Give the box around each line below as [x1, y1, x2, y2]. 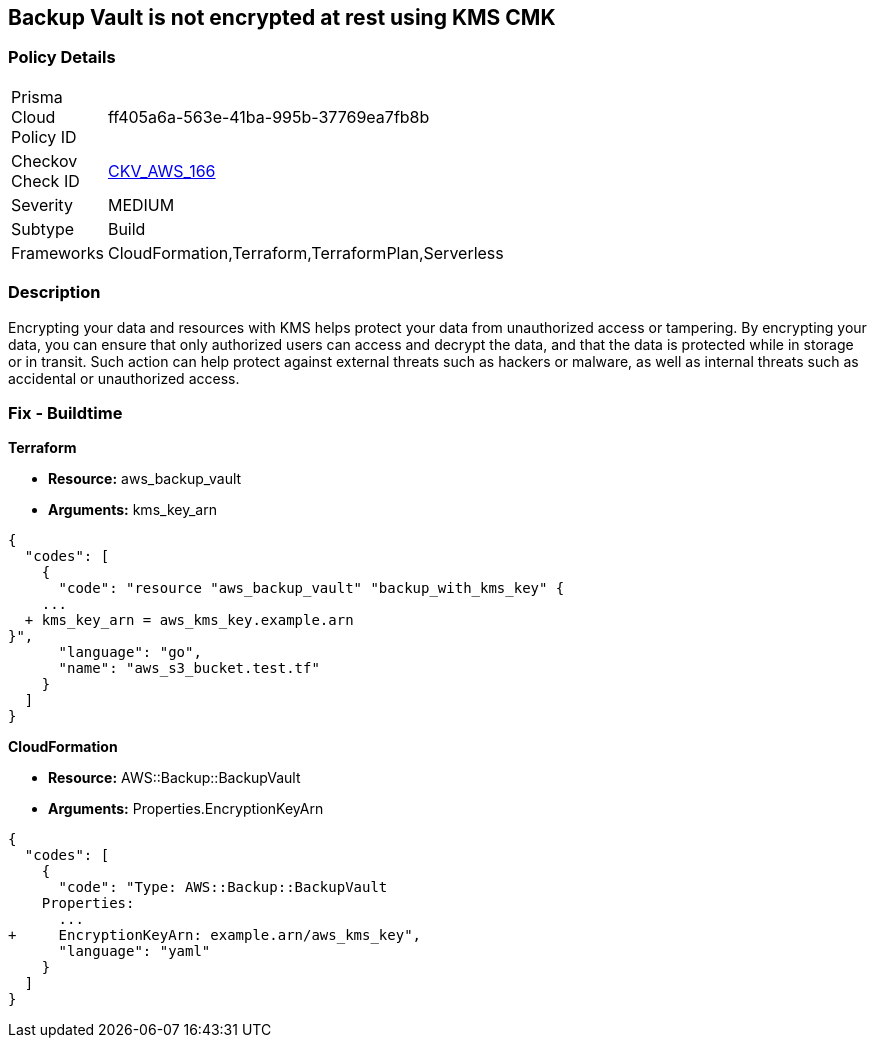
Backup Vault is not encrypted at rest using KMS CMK [8, 5, 556, 30]
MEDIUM [107, 194, 175, 215]
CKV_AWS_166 [107, 160, 216, 181]
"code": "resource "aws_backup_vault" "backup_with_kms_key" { [58, 580, 565, 597]
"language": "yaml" [58, 943, 211, 960]
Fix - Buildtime [8, 402, 123, 423]
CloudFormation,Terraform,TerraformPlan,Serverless [107, 242, 504, 263]
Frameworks [11, 242, 104, 263]
